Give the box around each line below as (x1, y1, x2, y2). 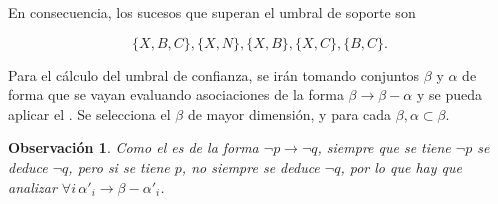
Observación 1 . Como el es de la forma (8, 137, 259, 158)
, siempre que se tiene (317, 137, 451, 158)
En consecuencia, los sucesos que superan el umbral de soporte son (8, 2, 416, 22)
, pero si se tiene (68, 156, 170, 177)
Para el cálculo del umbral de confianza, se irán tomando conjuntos (8, 64, 420, 85)
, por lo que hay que (340, 156, 462, 177)
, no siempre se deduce (181, 156, 320, 177)
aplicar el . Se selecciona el (8, 103, 171, 124)
